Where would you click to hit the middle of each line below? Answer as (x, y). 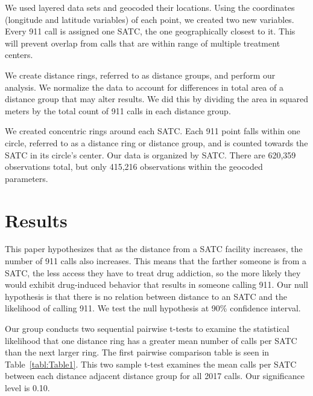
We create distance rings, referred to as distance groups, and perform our (140, 75)
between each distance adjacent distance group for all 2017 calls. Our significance (155, 376)
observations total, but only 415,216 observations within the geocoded (134, 167)
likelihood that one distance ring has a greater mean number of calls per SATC (151, 340)
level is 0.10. (27, 387)
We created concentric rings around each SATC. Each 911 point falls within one (153, 131)
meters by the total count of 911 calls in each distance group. (118, 110)
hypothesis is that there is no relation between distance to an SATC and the (146, 296)
